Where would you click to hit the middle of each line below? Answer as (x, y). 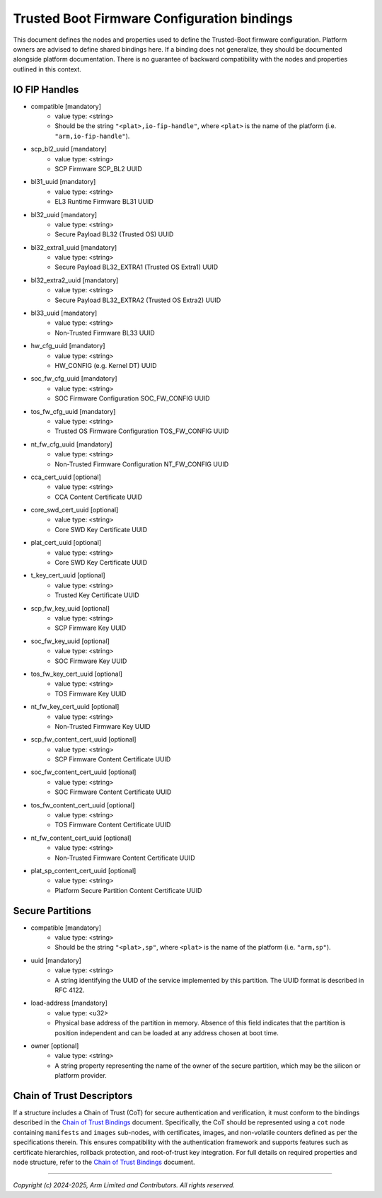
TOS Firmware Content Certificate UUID (113, 825)
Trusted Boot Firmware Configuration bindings (153, 18)
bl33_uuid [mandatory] (64, 313)
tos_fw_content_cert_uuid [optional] (83, 805)
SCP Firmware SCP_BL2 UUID (99, 168)
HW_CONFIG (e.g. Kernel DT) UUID (106, 365)
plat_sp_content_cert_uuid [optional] (83, 870)
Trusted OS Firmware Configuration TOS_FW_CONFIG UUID (142, 431)
